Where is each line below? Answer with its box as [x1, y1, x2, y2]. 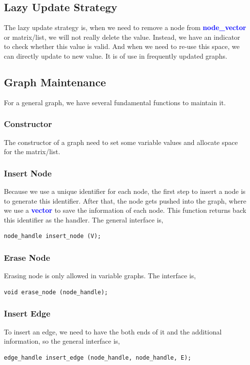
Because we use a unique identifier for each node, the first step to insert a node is [4, 186, 246, 196]
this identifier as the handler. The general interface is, [4, 214, 163, 224]
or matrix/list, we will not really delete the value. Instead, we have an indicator [4, 32, 240, 42]
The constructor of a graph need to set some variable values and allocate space [4, 137, 238, 147]
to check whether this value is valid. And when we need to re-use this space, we [4, 41, 240, 51]
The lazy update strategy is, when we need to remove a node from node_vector [4, 22, 246, 32]
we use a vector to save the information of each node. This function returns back [4, 205, 247, 215]
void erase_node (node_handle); [4, 288, 108, 296]
